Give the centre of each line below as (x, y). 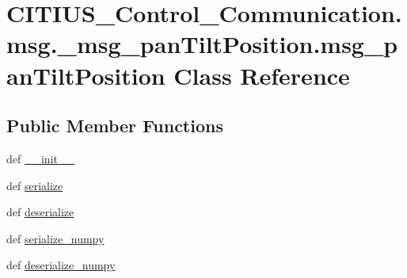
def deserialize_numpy (61, 265)
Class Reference (262, 75)
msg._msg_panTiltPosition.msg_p (202, 44)
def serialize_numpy (55, 238)
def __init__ (40, 158)
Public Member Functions (115, 126)
